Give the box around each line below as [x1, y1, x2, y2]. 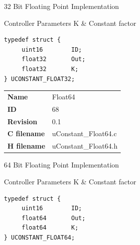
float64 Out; [21, 214, 86, 222]
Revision [7, 116, 38, 126]
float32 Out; [21, 56, 86, 63]
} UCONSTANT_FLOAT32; [4, 75, 75, 82]
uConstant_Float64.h [52, 141, 118, 151]
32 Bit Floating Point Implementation [4, 1, 119, 11]
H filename [7, 141, 46, 151]
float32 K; [21, 65, 79, 73]
